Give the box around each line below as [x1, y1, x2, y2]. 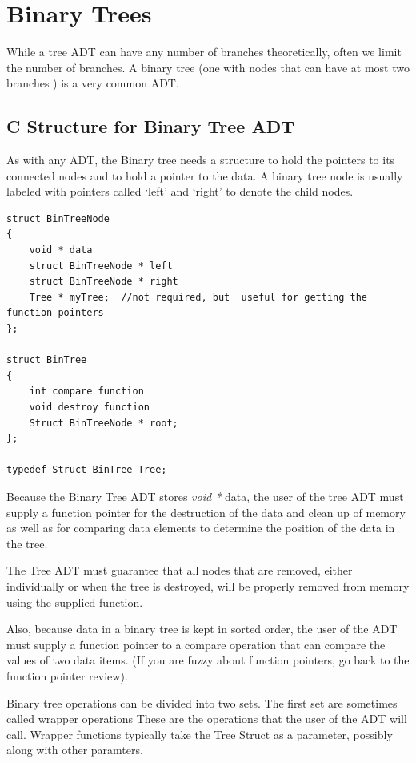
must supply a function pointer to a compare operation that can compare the [6, 636, 386, 652]
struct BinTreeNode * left [29, 260, 173, 272]
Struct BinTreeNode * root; [29, 417, 178, 429]
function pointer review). [6, 667, 128, 684]
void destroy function [29, 402, 150, 414]
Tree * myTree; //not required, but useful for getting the [29, 291, 368, 303]
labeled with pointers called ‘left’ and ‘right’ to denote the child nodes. [6, 183, 354, 200]
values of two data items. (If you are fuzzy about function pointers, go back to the [6, 652, 410, 668]
